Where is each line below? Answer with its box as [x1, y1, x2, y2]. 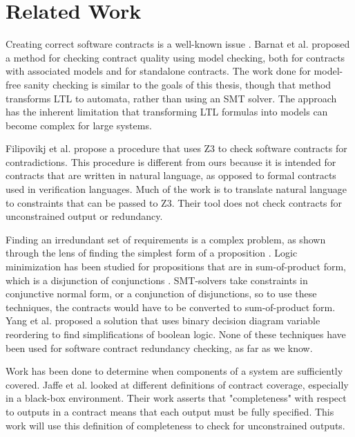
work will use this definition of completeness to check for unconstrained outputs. [6, 418, 345, 432]
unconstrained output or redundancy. [6, 209, 163, 223]
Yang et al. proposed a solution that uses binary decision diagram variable [6, 313, 320, 328]
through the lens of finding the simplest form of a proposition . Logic [6, 245, 298, 260]
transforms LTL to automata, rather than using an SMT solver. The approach [6, 91, 337, 105]
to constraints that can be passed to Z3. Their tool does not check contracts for [6, 195, 343, 210]
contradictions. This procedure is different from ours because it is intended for [6, 154, 336, 169]
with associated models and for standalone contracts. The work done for [6, 64, 311, 78]
